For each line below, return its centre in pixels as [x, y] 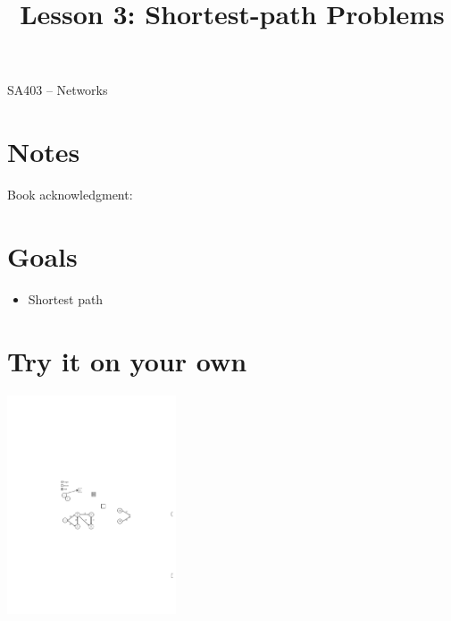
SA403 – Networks [58, 90]
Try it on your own [127, 360]
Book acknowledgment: [70, 195]
